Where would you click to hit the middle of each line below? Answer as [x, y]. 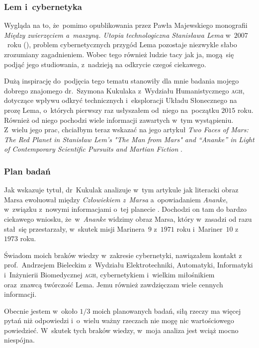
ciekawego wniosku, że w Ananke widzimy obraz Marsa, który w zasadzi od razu [128, 218]
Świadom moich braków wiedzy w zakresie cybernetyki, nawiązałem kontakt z [123, 255]
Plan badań [27, 171]
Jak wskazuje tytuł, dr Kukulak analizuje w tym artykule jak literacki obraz [121, 190]
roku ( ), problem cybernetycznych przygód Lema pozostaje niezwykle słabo [122, 44]
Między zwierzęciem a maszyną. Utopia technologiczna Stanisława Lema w [117, 35]
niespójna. [19, 340]
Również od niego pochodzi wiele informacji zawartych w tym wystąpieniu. [119, 120]
